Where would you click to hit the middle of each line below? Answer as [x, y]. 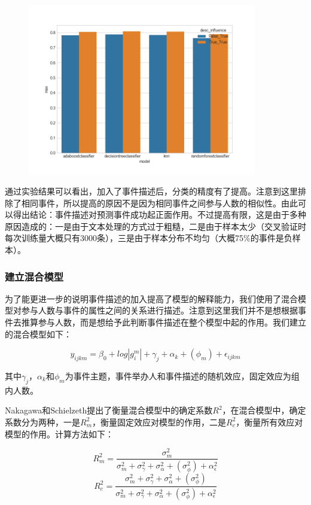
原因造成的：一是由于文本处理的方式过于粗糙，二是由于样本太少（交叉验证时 [155, 226]
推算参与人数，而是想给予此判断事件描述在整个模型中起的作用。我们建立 [164, 322]
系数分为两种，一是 [42, 422]
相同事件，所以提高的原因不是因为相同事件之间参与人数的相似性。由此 [159, 203]
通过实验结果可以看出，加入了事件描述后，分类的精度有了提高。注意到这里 [151, 191]
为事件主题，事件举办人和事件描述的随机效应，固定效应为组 [182, 376]
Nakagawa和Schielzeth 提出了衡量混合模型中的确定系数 [109, 410]
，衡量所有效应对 [269, 422]
